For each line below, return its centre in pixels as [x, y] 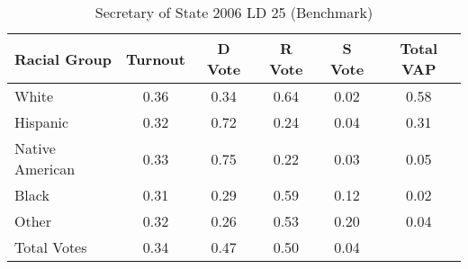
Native [35, 148]
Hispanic [42, 122]
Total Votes [51, 247]
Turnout [156, 58]
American [45, 169]
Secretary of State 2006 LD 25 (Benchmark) [234, 12]
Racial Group [63, 58]
